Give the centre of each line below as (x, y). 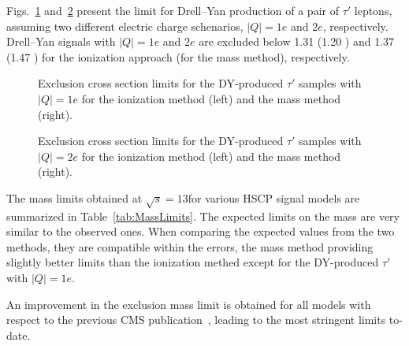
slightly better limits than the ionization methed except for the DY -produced (193, 262)
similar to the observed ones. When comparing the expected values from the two (201, 231)
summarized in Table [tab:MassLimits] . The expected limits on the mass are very (203, 216)
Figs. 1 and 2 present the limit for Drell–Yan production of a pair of (173, 10)
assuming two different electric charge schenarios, (125, 26)
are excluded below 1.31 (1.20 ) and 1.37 (297, 41)
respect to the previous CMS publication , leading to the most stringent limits (196, 320)
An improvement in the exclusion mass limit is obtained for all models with (189, 304)
